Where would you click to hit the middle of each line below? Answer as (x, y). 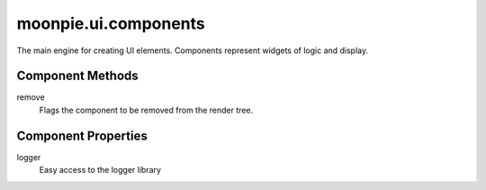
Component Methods (77, 76)
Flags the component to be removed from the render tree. (146, 110)
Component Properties (82, 136)
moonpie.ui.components (111, 23)
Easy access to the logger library (100, 170)
